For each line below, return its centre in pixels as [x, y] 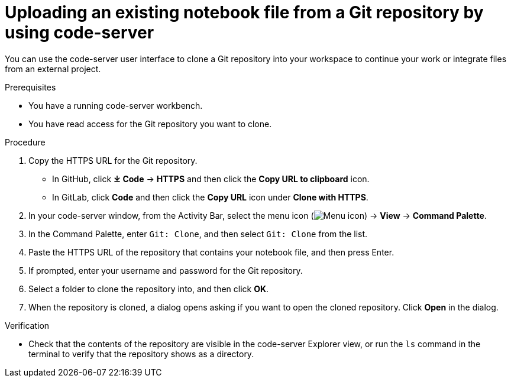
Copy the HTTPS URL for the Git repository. [113, 160]
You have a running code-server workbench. [116, 105]
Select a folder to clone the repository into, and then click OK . [149, 289]
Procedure [25, 142]
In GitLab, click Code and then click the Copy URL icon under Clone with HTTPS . [210, 197]
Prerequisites [30, 87]
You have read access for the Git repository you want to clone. [150, 124]
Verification [27, 325]
